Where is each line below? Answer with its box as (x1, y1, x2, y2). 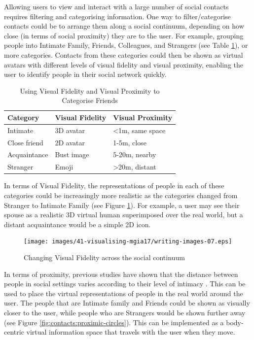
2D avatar (55, 137, 85, 147)
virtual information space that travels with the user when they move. (26, 327, 235, 337)
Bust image (55, 149, 89, 160)
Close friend (7, 137, 43, 147)
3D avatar (55, 125, 85, 135)
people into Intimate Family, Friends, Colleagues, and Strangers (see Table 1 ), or (4, 40, 248, 50)
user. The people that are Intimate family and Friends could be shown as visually (4, 298, 250, 308)
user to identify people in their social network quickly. (4, 69, 167, 79)
